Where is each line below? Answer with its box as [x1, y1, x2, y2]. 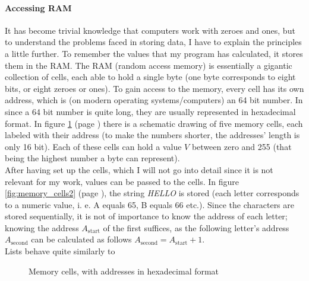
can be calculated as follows [31, 233, 132, 245]
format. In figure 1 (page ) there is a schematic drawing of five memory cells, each [5, 117, 303, 129]
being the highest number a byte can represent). [5, 152, 180, 164]
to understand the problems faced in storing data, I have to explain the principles [5, 36, 302, 48]
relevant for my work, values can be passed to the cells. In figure [5, 175, 239, 187]
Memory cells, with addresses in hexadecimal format [29, 264, 219, 277]
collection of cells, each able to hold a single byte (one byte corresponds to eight [5, 71, 296, 83]
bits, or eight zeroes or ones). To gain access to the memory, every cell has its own [5, 82, 304, 94]
